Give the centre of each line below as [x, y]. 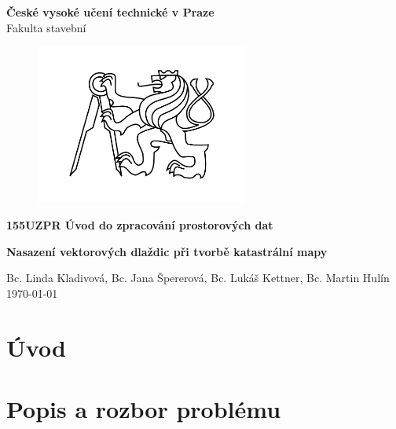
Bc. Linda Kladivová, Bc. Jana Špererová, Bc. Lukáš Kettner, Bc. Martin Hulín [198, 278]
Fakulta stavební [46, 27]
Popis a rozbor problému [144, 408]
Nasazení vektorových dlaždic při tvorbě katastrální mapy [167, 251]
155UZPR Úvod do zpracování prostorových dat [140, 224]
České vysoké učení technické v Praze [110, 12]
